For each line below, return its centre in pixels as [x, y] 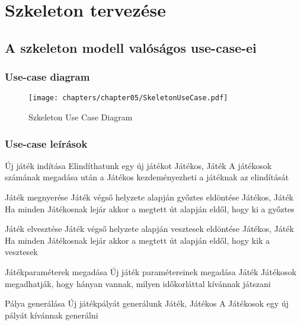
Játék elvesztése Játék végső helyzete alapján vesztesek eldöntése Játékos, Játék [150, 229]
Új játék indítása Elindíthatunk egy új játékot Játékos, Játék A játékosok [138, 165]
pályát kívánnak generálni [52, 315]
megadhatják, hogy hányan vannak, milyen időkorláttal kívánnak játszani [138, 283]
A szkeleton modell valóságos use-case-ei [131, 47]
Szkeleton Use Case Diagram [81, 117]
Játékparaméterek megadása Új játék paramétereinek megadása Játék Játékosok [151, 272]
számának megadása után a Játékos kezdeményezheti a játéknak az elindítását [147, 177]
